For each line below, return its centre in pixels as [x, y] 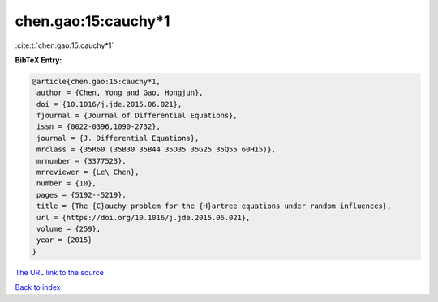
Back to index [38, 287]
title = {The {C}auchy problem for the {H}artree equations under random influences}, [214, 206]
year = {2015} [64, 240]
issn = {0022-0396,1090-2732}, [99, 127]
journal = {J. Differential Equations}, [118, 138]
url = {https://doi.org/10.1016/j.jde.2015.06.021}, [144, 217]
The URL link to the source [60, 272]
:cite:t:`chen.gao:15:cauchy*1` [64, 45]
